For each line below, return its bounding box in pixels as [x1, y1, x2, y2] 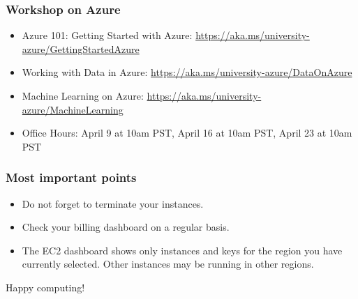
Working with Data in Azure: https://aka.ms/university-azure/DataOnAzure [22, 65, 352, 79]
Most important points [6, 169, 137, 186]
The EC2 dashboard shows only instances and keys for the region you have [22, 243, 343, 257]
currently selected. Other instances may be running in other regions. [22, 256, 314, 271]
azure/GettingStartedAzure [22, 41, 140, 56]
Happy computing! [6, 279, 85, 294]
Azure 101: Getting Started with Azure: [22, 28, 193, 43]
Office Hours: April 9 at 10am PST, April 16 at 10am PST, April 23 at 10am [22, 125, 352, 140]
